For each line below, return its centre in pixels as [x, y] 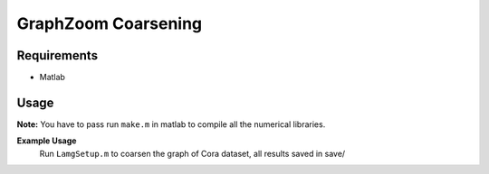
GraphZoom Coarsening [110, 23]
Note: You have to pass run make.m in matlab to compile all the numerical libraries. [171, 124]
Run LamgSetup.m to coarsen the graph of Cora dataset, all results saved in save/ [192, 153]
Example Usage [47, 141]
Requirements [58, 55]
